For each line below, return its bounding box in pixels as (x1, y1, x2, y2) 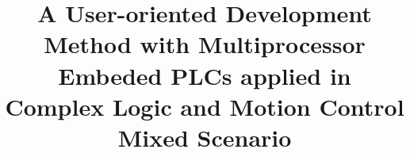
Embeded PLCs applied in (58, 59, 351, 91)
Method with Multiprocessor (44, 28, 366, 60)
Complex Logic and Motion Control (5, 90, 404, 122)
